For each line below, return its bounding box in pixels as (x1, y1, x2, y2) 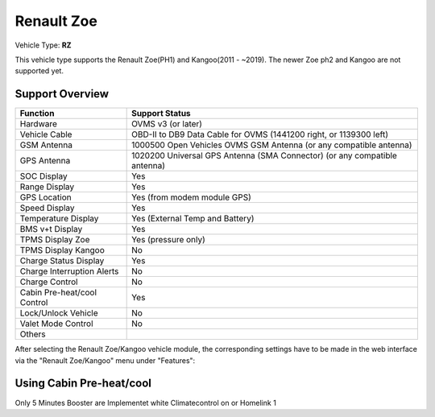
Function (19, 108, 55, 119)
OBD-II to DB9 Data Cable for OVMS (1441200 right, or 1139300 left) (131, 129, 388, 140)
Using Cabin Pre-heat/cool (14, 377, 152, 390)
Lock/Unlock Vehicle (19, 308, 98, 319)
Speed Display (19, 202, 76, 213)
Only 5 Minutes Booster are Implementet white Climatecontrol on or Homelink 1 (14, 398, 277, 407)
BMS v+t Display (19, 224, 83, 235)
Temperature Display (19, 213, 99, 225)
